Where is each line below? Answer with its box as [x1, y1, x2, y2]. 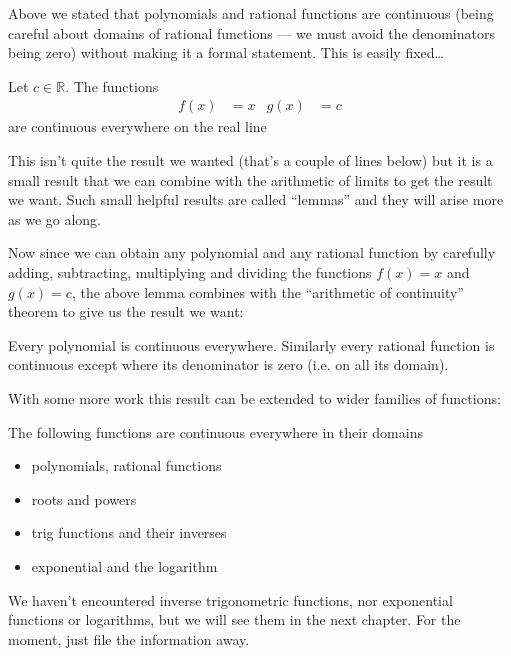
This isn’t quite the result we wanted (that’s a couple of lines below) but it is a [8, 150, 493, 170]
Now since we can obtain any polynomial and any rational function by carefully [8, 242, 496, 263]
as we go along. [8, 208, 102, 229]
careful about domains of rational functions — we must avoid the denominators [8, 22, 495, 43]
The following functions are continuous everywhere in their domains [8, 421, 423, 442]
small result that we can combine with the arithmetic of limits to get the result [8, 169, 493, 190]
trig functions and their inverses [31, 522, 227, 543]
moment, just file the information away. [8, 628, 250, 649]
